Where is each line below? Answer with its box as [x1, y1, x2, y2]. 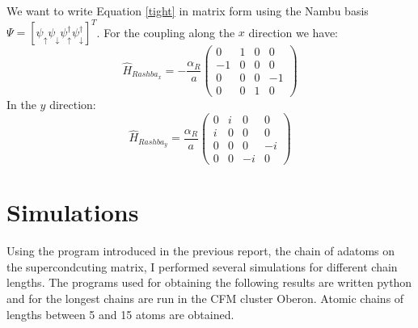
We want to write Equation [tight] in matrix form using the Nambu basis [6, 2, 369, 19]
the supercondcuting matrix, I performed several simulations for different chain [6, 258, 398, 275]
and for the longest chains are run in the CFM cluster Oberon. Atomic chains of [6, 289, 404, 306]
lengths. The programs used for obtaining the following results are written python [6, 274, 412, 291]
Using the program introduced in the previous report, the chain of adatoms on [6, 242, 395, 259]
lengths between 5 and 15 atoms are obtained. [6, 305, 234, 322]
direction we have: [248, 23, 339, 40]
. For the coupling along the [96, 23, 235, 40]
